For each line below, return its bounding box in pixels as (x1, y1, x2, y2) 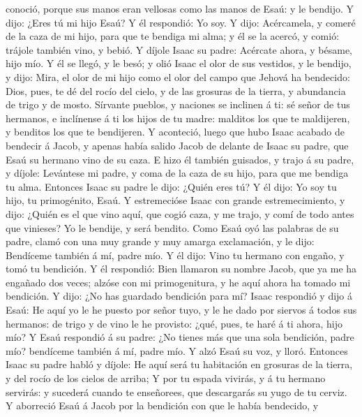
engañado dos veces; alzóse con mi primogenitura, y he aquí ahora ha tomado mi (6, 275, 351, 289)
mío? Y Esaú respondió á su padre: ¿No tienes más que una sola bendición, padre (6, 330, 354, 344)
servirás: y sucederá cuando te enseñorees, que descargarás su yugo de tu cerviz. (6, 384, 347, 399)
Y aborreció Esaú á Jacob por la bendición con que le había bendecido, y (6, 398, 319, 413)
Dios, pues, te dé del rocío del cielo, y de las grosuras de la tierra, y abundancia (6, 83, 346, 98)
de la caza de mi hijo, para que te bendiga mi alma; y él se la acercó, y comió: (6, 29, 340, 43)
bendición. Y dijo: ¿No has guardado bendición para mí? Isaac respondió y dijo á (6, 288, 353, 303)
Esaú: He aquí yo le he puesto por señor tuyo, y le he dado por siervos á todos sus (6, 302, 357, 317)
